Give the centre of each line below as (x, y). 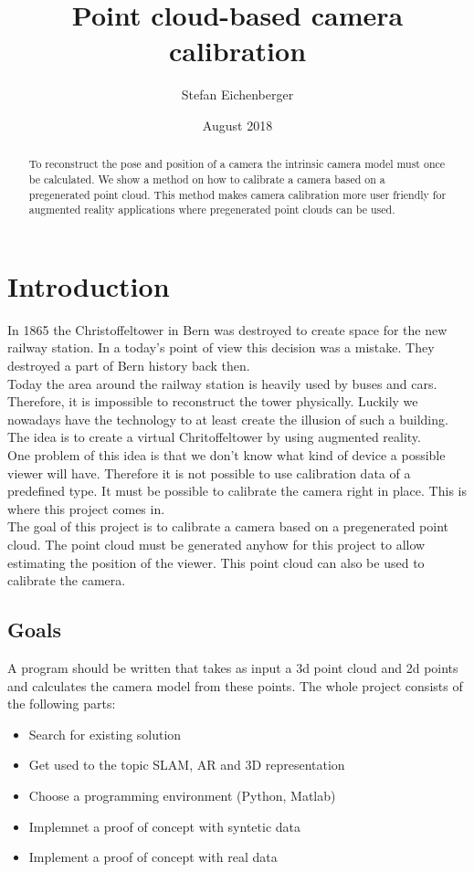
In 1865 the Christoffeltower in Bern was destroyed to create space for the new (227, 329)
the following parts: (62, 704)
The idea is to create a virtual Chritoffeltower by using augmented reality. (214, 437)
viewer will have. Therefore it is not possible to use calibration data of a (209, 473)
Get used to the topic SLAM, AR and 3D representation (187, 765)
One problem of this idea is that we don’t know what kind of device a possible (226, 455)
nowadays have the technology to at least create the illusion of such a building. (228, 419)
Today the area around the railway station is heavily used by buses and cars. (222, 383)
